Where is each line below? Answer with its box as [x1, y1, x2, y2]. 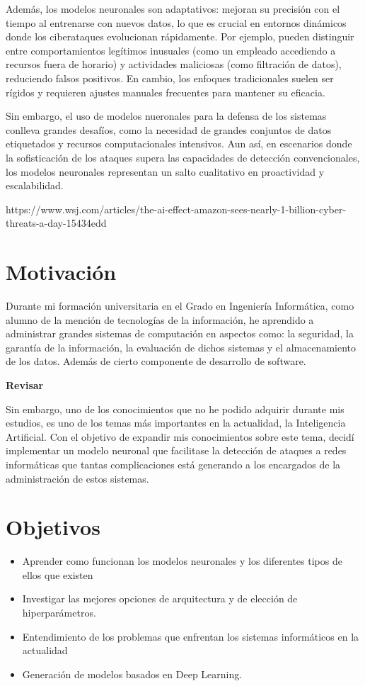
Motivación [6, 257, 117, 286]
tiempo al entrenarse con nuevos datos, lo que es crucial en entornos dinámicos [6, 15, 347, 30]
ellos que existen [22, 567, 93, 582]
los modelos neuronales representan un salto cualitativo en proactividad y [6, 164, 325, 179]
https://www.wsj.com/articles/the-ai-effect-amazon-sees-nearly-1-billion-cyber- [6, 201, 347, 216]
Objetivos [6, 512, 100, 541]
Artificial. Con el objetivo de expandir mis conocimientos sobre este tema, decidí [6, 429, 354, 444]
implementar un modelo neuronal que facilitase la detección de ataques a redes [6, 443, 347, 458]
